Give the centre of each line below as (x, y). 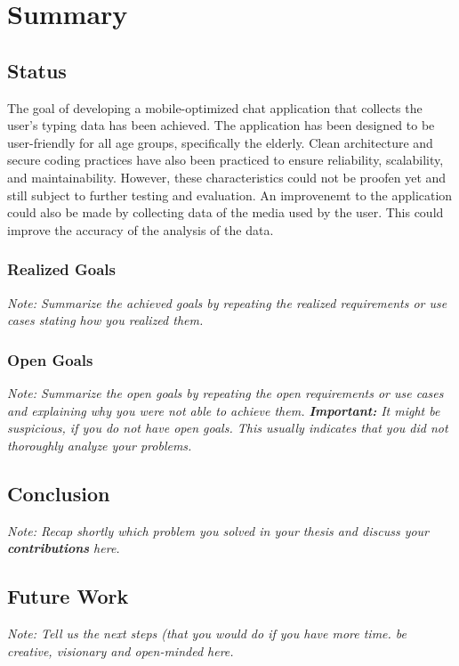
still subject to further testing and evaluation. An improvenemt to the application (230, 195)
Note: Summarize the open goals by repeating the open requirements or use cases (225, 392)
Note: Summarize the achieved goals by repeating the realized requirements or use (227, 302)
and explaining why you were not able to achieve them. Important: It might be (224, 410)
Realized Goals (62, 269)
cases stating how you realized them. (105, 320)
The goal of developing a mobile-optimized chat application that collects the (215, 107)
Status (37, 70)
